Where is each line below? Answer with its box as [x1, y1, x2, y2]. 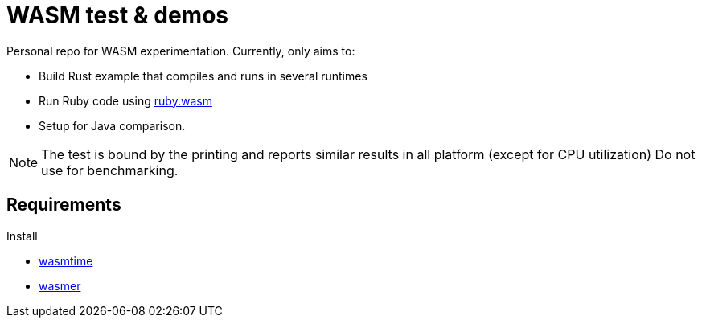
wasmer [39, 278, 81, 293]
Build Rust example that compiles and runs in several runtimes [39, 68, 367, 83]
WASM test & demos [6, 2, 228, 29]
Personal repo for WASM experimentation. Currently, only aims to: [6, 43, 355, 58]
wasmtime [39, 253, 93, 268]
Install [6, 228, 38, 243]
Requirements [6, 195, 121, 215]
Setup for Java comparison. [39, 118, 186, 133]
